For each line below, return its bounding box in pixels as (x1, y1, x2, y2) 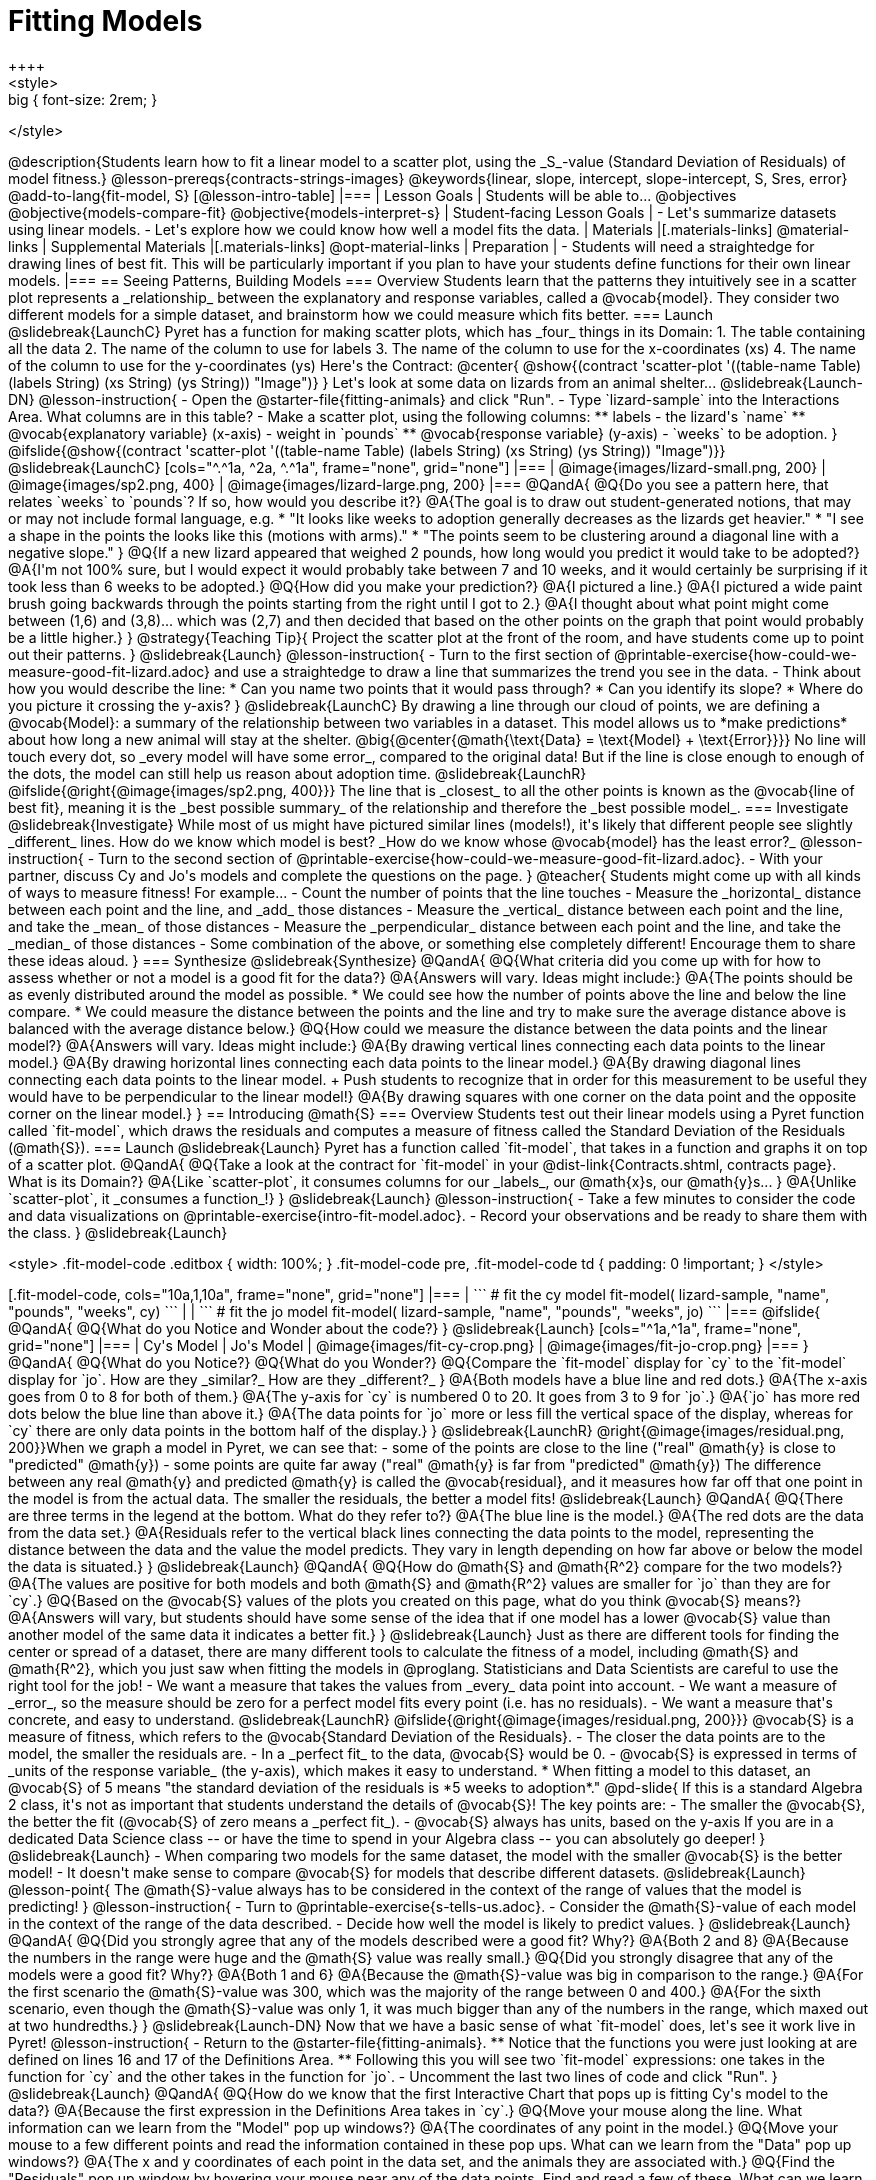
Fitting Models (8, 4, 203, 38)
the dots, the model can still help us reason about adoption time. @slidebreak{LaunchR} (8, 764, 587, 782)
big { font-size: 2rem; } (8, 90, 158, 108)
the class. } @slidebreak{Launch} (8, 1223, 228, 1241)
